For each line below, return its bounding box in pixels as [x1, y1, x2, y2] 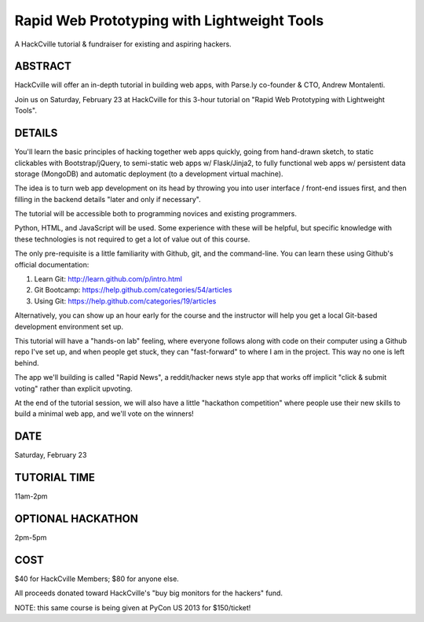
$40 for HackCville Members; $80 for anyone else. [14, 574, 180, 583]
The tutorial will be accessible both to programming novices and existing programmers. [14, 209, 298, 219]
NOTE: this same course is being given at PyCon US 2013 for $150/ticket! [14, 602, 251, 613]
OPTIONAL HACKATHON [14, 512, 139, 525]
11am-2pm [14, 491, 48, 501]
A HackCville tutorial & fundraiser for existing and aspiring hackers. [14, 39, 232, 49]
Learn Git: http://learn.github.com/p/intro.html [34, 274, 182, 284]
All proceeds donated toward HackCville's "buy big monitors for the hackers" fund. [14, 588, 283, 598]
